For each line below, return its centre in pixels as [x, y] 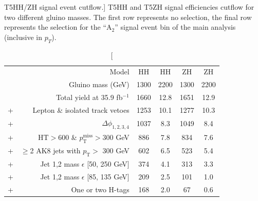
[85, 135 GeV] [108, 176]
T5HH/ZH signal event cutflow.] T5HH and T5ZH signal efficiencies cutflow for [129, 7]
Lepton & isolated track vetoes [81, 109]
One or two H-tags [100, 189]
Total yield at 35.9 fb [89, 97]
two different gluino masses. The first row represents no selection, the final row [128, 17]
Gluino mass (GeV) [99, 84]
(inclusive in [23, 37]
